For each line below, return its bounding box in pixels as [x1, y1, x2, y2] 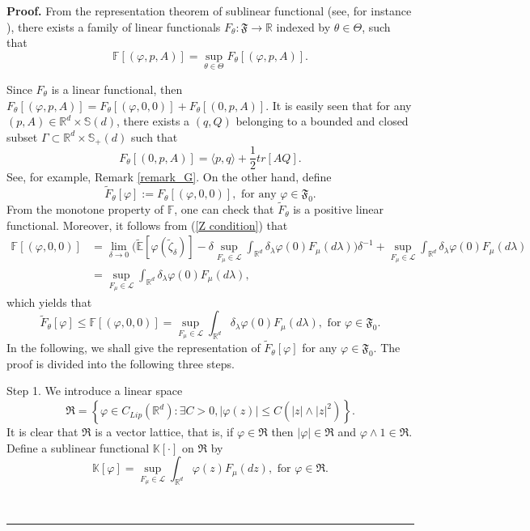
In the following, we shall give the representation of [6, 339, 261, 356]
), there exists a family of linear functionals [6, 18, 221, 35]
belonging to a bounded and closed [235, 113, 409, 130]
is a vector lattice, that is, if [95, 423, 234, 440]
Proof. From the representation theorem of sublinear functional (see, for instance [6, 2, 412, 19]
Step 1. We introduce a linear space [6, 382, 183, 399]
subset [6, 128, 38, 145]
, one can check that [174, 201, 274, 218]
